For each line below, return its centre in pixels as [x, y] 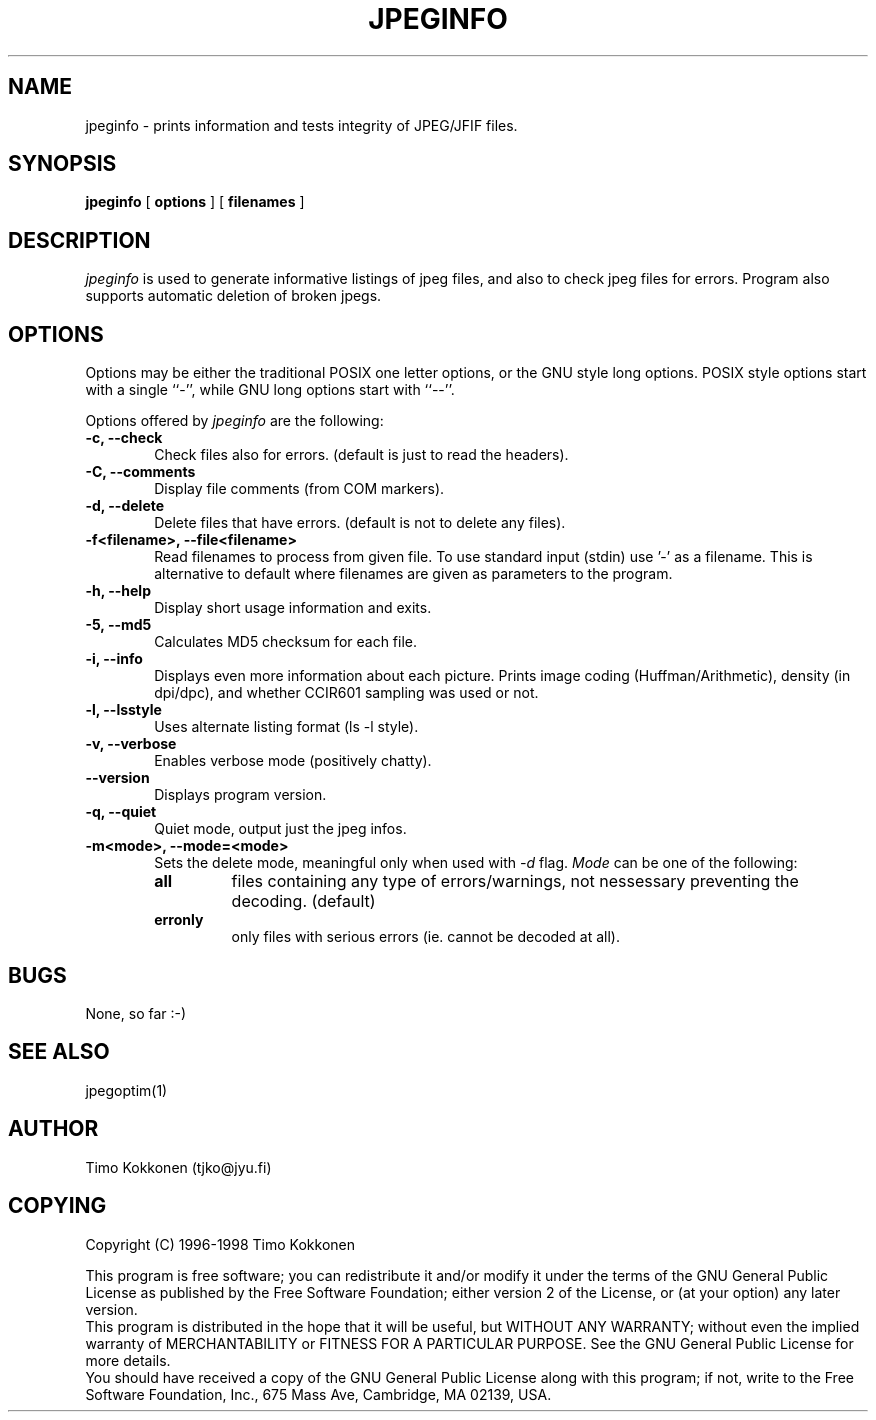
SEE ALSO [59, 1052]
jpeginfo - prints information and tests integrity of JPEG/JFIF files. [301, 125]
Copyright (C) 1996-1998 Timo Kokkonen [220, 1244]
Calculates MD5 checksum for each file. [286, 642]
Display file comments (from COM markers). [299, 489]
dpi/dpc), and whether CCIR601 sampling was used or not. [346, 693]
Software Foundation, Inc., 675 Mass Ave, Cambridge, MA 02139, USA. [318, 1394]
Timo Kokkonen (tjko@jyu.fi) [178, 1167]
